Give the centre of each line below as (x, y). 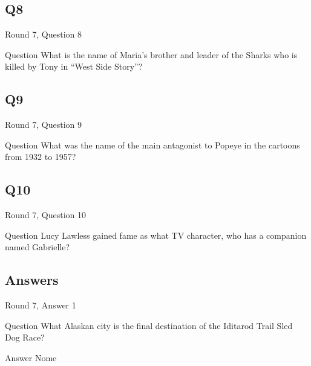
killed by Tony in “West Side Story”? (74, 66)
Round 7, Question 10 (46, 215)
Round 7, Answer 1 (41, 305)
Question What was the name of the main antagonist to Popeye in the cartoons (152, 145)
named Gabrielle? (38, 247)
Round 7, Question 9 (44, 125)
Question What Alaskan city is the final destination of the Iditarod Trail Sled (149, 325)
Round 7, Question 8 (44, 34)
